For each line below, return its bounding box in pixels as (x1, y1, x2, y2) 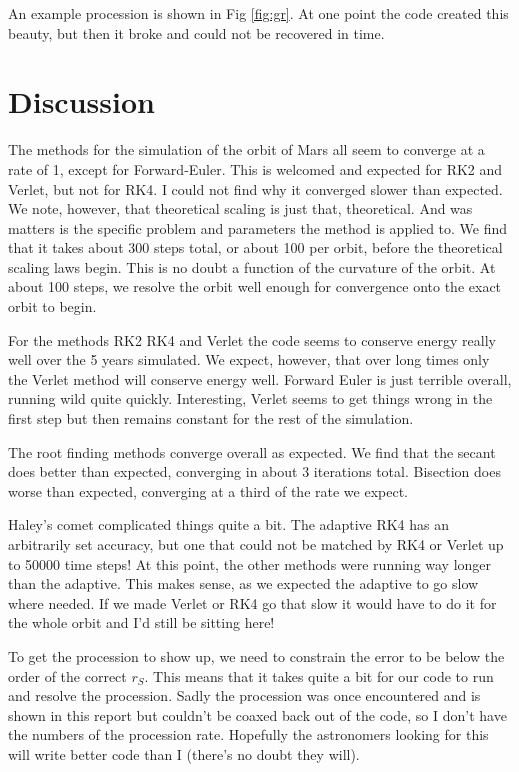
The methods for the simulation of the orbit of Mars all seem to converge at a (8, 139, 485, 160)
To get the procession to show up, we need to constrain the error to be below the (8, 645, 505, 666)
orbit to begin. (8, 296, 97, 317)
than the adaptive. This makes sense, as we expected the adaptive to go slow (8, 573, 479, 594)
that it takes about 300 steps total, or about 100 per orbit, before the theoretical (8, 237, 503, 258)
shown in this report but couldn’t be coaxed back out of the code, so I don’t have (8, 704, 507, 725)
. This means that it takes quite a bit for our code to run (144, 665, 494, 686)
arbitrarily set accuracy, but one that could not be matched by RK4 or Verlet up (8, 534, 504, 554)
